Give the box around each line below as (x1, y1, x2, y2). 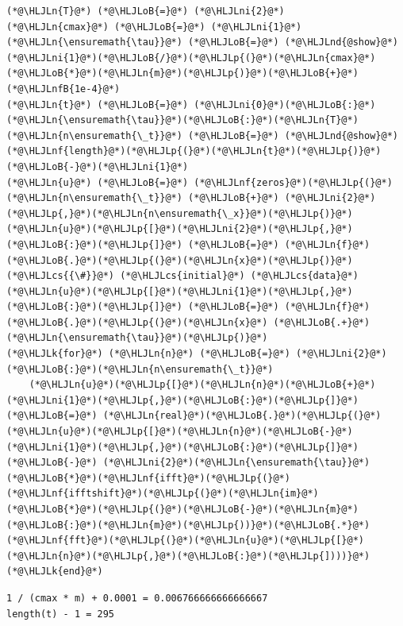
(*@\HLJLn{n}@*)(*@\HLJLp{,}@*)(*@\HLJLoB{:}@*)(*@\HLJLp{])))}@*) (6, 550, 370, 562)
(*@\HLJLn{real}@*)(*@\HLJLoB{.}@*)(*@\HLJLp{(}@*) (102, 410, 382, 422)
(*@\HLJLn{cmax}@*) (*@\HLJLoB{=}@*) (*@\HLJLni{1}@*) (6, 21, 302, 33)
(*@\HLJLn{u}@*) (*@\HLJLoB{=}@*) (6, 176, 189, 188)
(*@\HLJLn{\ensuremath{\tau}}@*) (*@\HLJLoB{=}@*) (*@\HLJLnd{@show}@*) (6, 37, 398, 48)
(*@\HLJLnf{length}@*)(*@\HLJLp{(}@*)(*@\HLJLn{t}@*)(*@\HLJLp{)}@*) (6, 145, 382, 157)
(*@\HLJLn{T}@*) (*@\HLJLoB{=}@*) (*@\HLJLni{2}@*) (6, 6, 285, 17)
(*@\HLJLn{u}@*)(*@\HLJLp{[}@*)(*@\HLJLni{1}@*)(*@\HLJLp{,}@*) (6, 285, 353, 297)
